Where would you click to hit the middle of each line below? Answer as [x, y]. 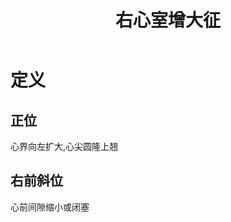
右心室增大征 [167, 20]
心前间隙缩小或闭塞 [50, 207]
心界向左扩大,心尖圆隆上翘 [64, 146]
